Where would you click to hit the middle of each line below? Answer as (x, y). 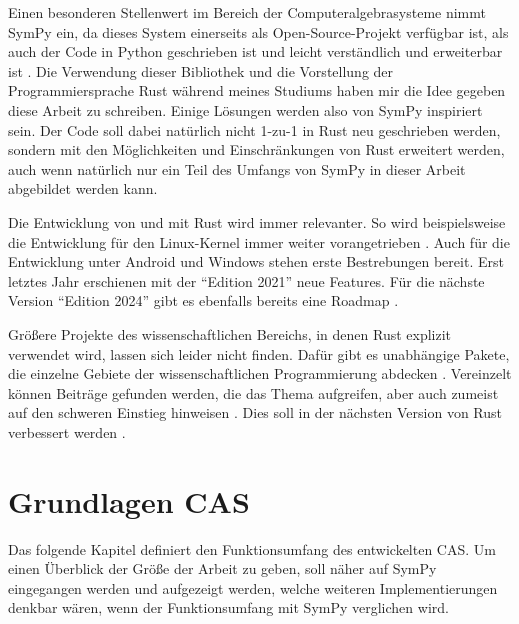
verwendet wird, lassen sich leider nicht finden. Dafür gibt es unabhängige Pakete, (259, 353)
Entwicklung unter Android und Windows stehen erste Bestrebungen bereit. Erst (256, 261)
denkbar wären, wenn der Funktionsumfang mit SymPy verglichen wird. (228, 607)
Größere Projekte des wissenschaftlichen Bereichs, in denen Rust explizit (230, 333)
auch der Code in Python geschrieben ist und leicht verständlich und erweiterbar (255, 51)
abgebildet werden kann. (83, 188)
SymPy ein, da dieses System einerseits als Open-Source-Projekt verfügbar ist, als (258, 31)
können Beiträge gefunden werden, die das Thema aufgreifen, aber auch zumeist (253, 392)
